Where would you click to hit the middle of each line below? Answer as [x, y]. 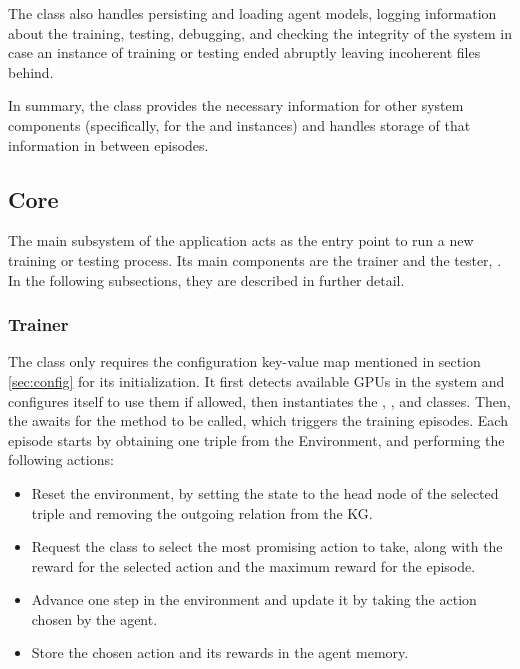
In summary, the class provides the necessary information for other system [236, 105]
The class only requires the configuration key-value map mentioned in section [244, 361]
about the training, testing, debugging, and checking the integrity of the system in [260, 32]
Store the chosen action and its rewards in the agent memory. [220, 652]
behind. [31, 71]
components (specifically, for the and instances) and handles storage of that [239, 124]
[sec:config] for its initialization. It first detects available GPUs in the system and [256, 380]
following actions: [61, 459]
